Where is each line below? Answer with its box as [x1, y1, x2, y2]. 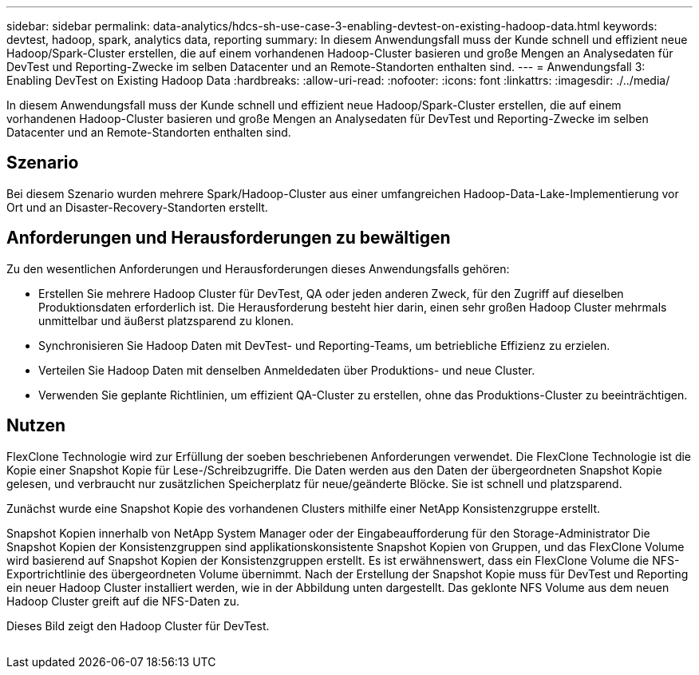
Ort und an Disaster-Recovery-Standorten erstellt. [6, 200, 268, 214]
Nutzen [6, 415, 65, 436]
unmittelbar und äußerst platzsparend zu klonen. [38, 313, 294, 328]
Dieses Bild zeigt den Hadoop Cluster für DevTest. [6, 618, 270, 633]
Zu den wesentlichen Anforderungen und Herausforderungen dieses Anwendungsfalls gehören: [6, 261, 510, 276]
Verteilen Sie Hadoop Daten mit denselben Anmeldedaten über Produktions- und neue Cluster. [38, 363, 535, 377]
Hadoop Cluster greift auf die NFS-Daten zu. [6, 594, 240, 608]
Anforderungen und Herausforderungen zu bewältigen [6, 228, 451, 248]
